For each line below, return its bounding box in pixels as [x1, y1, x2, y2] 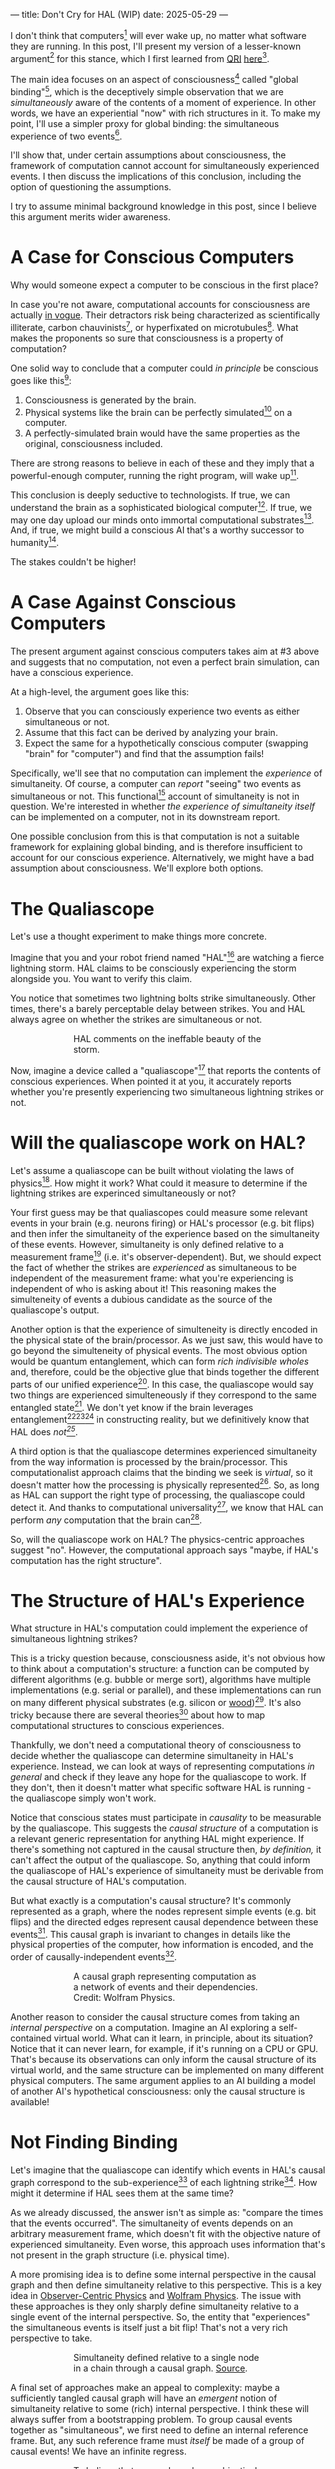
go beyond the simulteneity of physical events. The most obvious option [10, 1344, 308, 1356]
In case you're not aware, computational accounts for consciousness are [10, 299, 311, 311]
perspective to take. [10, 2332, 93, 2344]
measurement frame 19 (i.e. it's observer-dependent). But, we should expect [10, 1249, 322, 1263]
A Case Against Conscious [10, 591, 237, 613]
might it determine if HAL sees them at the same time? [10, 2187, 234, 2199]
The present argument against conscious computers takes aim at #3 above [10, 645, 320, 657]
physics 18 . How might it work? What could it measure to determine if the [10, 1175, 308, 1189]
